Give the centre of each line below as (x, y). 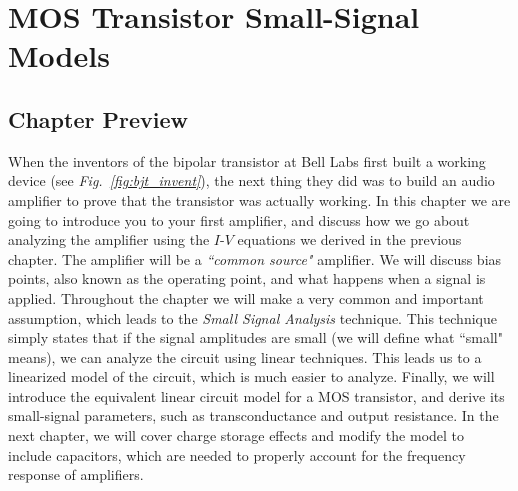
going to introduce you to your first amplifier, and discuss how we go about (239, 219)
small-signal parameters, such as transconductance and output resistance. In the (253, 415)
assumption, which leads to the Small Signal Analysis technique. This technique (252, 317)
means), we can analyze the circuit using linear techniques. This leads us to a (245, 356)
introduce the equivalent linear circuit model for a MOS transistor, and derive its (256, 395)
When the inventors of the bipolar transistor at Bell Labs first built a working (247, 160)
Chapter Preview (98, 118)
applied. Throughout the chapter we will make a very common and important (246, 297)
